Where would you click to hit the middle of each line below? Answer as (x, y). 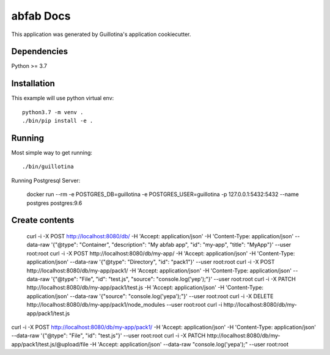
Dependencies (40, 52)
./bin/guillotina (48, 167)
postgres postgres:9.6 (54, 203)
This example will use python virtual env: (63, 98)
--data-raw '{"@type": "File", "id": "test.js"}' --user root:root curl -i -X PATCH (108, 335)
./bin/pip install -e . (58, 121)
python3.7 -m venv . (53, 112)
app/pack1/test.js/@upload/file (50, 344)
